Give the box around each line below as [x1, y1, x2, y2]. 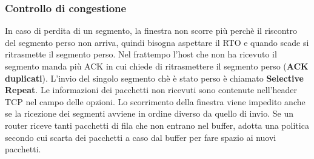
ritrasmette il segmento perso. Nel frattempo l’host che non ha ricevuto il [5, 48, 277, 60]
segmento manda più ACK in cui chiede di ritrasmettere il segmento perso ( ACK [5, 60, 309, 72]
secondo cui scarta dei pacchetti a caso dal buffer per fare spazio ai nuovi [5, 131, 276, 143]
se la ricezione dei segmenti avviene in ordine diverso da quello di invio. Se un [5, 107, 293, 120]
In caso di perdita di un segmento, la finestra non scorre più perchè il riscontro [5, 24, 298, 37]
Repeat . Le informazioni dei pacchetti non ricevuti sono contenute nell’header [5, 83, 298, 96]
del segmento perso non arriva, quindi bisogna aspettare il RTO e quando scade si [5, 36, 309, 48]
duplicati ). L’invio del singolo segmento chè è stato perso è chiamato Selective [5, 71, 304, 84]
